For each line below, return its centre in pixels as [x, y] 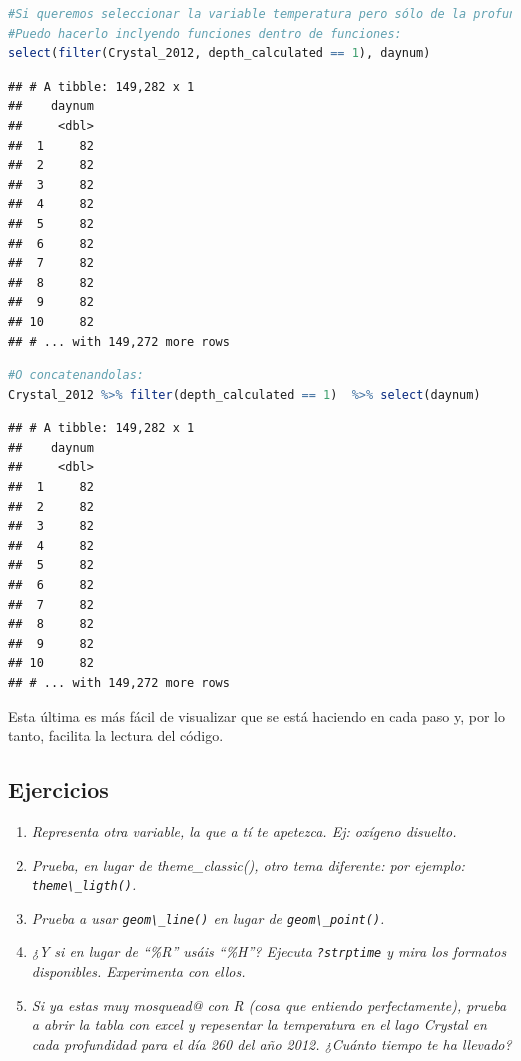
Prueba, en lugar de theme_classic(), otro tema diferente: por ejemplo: [248, 864]
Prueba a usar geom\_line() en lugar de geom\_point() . [208, 917]
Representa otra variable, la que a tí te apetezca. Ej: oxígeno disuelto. [244, 830]
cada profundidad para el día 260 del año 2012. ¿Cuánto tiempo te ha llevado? [271, 1043]
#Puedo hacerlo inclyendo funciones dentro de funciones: [205, 33]
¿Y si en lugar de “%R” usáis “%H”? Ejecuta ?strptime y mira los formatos [269, 951]
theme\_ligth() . [84, 884]
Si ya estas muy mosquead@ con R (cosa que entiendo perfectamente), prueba [269, 1004]
